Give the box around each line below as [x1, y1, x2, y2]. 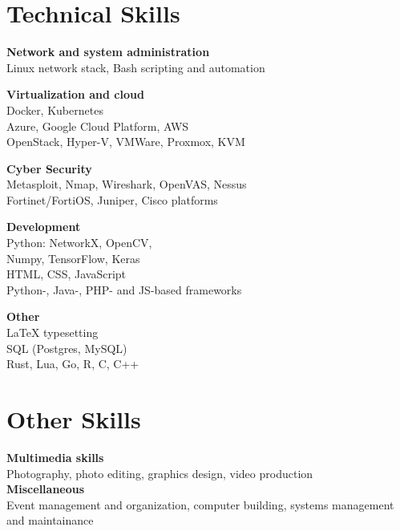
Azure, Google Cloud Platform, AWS [6, 117, 189, 134]
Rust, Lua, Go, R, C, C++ [6, 355, 139, 372]
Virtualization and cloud [6, 86, 144, 103]
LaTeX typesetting [6, 324, 99, 341]
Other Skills [6, 403, 141, 435]
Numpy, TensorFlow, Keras [6, 249, 140, 266]
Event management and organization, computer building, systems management [6, 496, 394, 513]
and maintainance [6, 512, 94, 529]
